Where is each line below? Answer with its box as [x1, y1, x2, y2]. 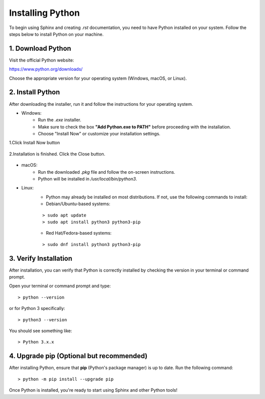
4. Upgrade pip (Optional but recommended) [9, 352, 148, 360]
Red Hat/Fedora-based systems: [46, 230, 112, 236]
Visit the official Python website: [9, 57, 75, 63]
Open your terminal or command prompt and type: [9, 283, 111, 289]
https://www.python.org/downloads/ [9, 66, 83, 72]
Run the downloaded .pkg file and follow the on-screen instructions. [38, 169, 175, 175]
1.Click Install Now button [9, 140, 60, 146]
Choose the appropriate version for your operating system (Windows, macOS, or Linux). [9, 75, 187, 81]
